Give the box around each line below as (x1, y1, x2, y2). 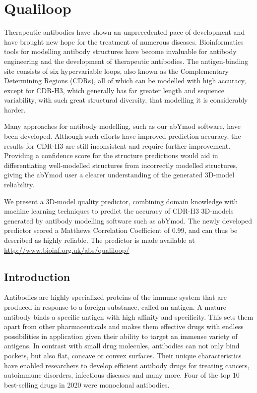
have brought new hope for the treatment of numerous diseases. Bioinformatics (4, 36, 244, 47)
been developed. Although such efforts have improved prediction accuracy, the (4, 131, 241, 141)
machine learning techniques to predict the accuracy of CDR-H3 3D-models (4, 206, 234, 216)
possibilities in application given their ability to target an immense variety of (4, 331, 238, 341)
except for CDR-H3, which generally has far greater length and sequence (4, 85, 225, 95)
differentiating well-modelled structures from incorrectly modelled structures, (4, 160, 238, 170)
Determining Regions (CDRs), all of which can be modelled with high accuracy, (4, 75, 246, 86)
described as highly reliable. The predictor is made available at (4, 235, 195, 245)
